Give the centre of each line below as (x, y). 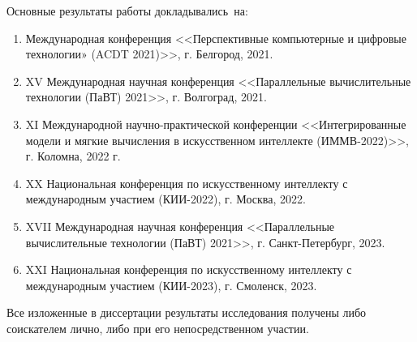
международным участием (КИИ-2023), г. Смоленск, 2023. (171, 285)
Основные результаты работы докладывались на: (127, 11)
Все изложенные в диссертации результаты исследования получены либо (187, 312)
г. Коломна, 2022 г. (73, 156)
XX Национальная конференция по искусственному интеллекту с (187, 183)
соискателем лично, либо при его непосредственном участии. (158, 328)
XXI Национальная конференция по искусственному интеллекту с (189, 269)
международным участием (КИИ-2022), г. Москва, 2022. (166, 199)
